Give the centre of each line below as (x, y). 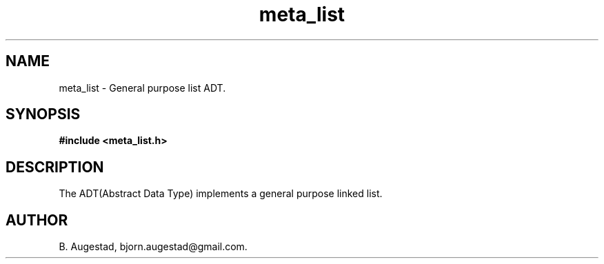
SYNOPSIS (43, 114)
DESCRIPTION (55, 167)
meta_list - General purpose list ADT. (142, 88)
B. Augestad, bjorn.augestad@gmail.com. (153, 247)
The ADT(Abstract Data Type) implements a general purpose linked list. (221, 194)
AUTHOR (37, 220)
